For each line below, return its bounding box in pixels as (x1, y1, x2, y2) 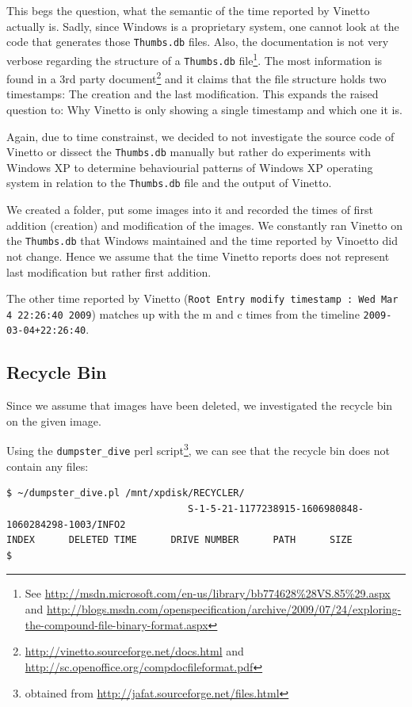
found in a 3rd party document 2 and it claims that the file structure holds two (6, 68, 387, 86)
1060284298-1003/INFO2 (6, 518, 126, 530)
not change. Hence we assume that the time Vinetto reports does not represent (6, 247, 390, 264)
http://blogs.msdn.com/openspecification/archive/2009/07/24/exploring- (47, 600, 402, 617)
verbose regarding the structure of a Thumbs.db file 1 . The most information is (6, 49, 383, 68)
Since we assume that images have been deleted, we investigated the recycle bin (6, 397, 393, 414)
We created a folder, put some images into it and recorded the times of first (6, 201, 373, 218)
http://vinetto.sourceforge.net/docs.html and (25, 643, 244, 659)
